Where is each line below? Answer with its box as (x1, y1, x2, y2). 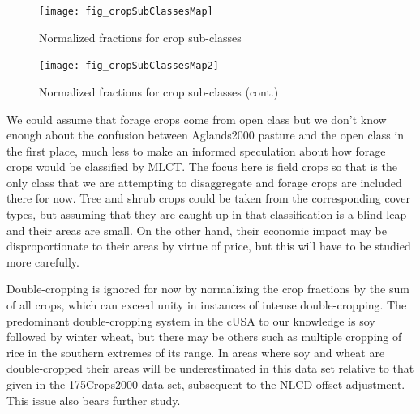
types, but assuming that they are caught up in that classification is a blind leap (6, 206, 407, 223)
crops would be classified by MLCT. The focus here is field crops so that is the (6, 158, 397, 175)
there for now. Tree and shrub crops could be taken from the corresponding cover (6, 190, 410, 207)
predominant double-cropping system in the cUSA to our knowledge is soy (6, 312, 375, 329)
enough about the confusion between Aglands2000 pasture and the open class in (6, 126, 405, 143)
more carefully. (6, 253, 79, 270)
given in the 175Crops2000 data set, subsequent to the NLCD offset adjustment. (6, 376, 405, 392)
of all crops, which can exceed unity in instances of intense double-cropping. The (6, 297, 407, 314)
